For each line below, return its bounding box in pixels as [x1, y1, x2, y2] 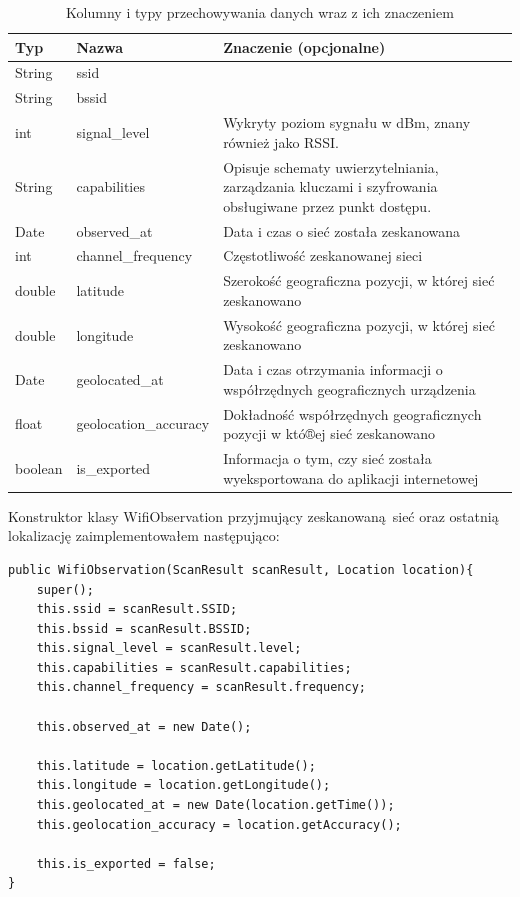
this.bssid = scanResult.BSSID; [36, 621, 252, 636]
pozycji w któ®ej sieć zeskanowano [223, 423, 436, 444]
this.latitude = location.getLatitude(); [36, 758, 316, 773]
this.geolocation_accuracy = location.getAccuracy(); [36, 817, 402, 832]
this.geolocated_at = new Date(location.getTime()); [36, 798, 395, 813]
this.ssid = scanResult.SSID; [36, 602, 238, 617]
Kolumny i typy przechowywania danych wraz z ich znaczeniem [66, 2, 454, 22]
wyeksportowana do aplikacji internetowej [223, 467, 479, 488]
